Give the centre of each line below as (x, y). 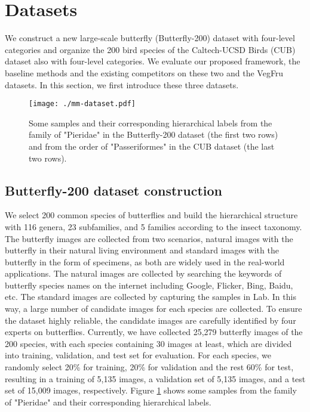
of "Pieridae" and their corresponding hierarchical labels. (108, 402)
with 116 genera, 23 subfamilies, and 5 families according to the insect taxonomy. (154, 226)
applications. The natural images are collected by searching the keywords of (143, 273)
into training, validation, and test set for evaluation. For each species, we (138, 355)
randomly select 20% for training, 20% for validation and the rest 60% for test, (149, 367)
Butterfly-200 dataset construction (114, 190)
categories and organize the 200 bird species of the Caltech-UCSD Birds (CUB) (150, 49)
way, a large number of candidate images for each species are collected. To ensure (154, 309)
